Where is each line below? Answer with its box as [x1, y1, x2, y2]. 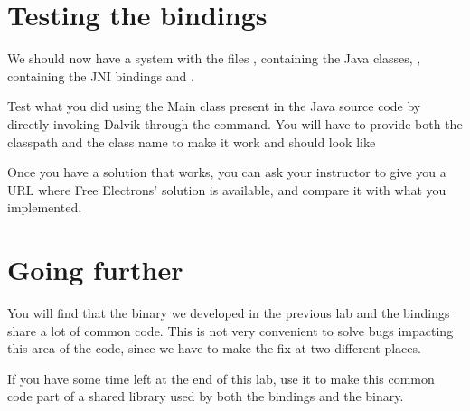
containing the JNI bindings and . [7, 66, 194, 85]
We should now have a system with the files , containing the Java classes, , [7, 49, 421, 68]
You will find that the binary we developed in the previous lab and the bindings [7, 304, 450, 322]
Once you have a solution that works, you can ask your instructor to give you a [7, 163, 446, 182]
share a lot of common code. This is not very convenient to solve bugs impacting [7, 321, 454, 340]
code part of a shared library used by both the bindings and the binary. [7, 387, 404, 406]
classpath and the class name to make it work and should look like [7, 132, 376, 151]
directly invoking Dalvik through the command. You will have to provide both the [7, 114, 463, 133]
